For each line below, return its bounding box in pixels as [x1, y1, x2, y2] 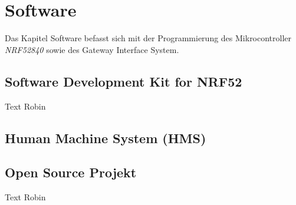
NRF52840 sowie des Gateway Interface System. [5, 43, 179, 55]
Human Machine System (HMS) [5, 128, 206, 147]
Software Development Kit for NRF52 [5, 72, 242, 90]
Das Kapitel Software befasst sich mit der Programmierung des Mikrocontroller [5, 32, 292, 44]
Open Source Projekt [5, 163, 137, 181]
